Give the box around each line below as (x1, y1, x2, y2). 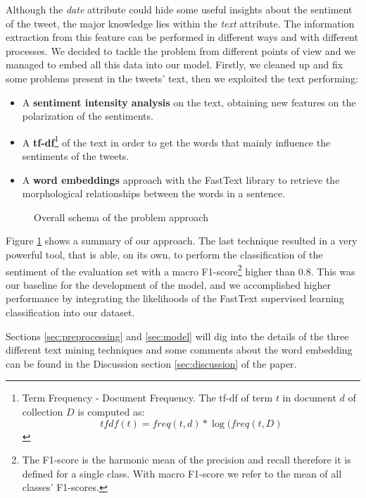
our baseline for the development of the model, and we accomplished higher (6, 277, 331, 292)
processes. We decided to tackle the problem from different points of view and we (6, 43, 356, 58)
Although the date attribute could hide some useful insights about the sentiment (6, 2, 353, 16)
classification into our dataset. (6, 305, 135, 319)
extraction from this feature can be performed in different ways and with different (6, 30, 358, 44)
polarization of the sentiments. (22, 108, 153, 123)
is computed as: (77, 404, 145, 418)
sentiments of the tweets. (22, 149, 130, 163)
